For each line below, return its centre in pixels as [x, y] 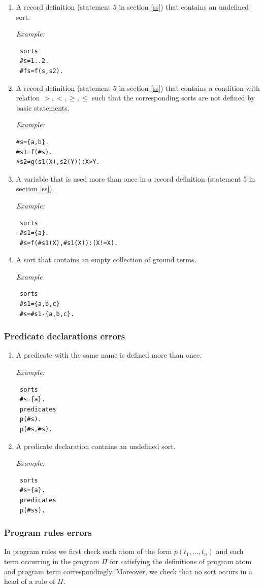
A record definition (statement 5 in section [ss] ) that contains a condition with [138, 88]
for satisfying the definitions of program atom [181, 561]
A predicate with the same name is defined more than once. [109, 355]
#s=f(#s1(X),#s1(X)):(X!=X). [69, 243]
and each [230, 551]
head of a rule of [30, 581]
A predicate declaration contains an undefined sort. [96, 446]
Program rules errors [48, 532]
